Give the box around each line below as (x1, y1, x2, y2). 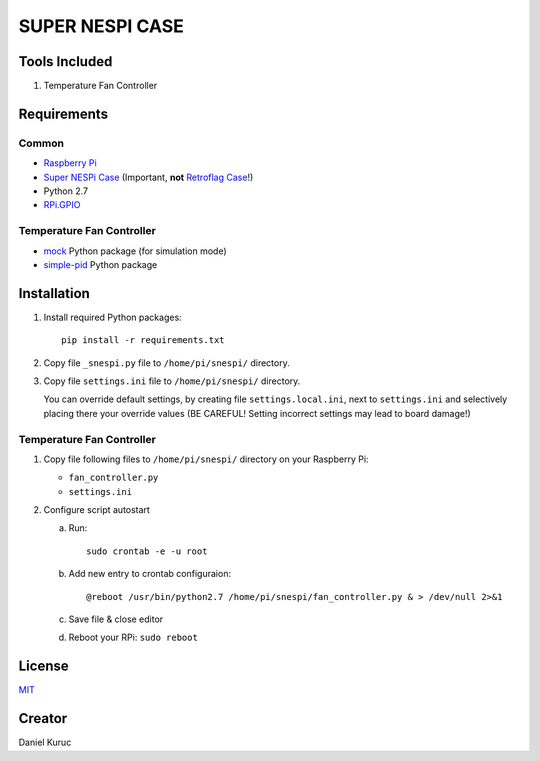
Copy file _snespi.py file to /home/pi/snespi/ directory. (43, 356, 290, 369)
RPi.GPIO (43, 199, 81, 211)
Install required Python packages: (43, 311, 182, 323)
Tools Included (18, 53, 113, 70)
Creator (18, 710, 68, 727)
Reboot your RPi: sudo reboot (68, 631, 199, 644)
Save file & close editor (68, 613, 164, 625)
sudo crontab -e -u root (86, 545, 208, 557)
